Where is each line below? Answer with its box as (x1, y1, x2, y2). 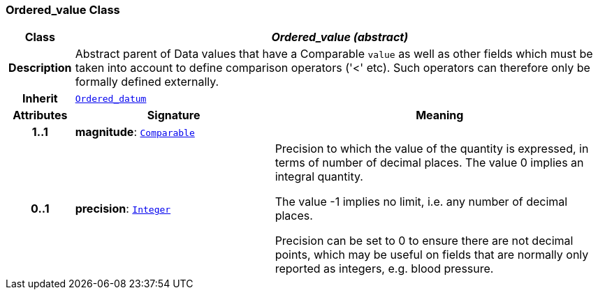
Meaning (416, 108, 464, 123)
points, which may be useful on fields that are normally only (275, 248, 589, 262)
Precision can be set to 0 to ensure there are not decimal (275, 234, 574, 248)
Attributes (13, 108, 68, 123)
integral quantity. (275, 169, 363, 184)
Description (8, 61, 72, 75)
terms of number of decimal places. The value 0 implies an (275, 156, 584, 170)
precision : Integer (75, 202, 171, 216)
